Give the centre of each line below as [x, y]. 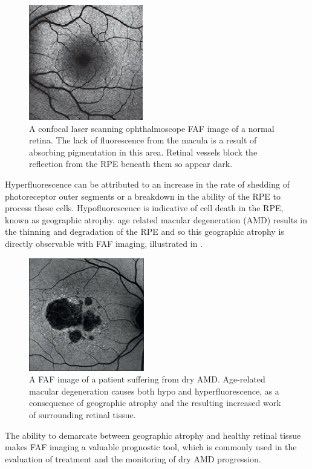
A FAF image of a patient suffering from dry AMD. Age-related [147, 379]
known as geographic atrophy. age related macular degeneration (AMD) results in [156, 219]
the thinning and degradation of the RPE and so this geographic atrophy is [145, 231]
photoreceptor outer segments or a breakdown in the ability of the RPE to [143, 196]
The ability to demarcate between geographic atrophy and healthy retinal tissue [153, 435]
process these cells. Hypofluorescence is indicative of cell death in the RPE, [144, 208]
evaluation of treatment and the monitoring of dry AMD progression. [133, 458]
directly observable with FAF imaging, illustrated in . [104, 243]
